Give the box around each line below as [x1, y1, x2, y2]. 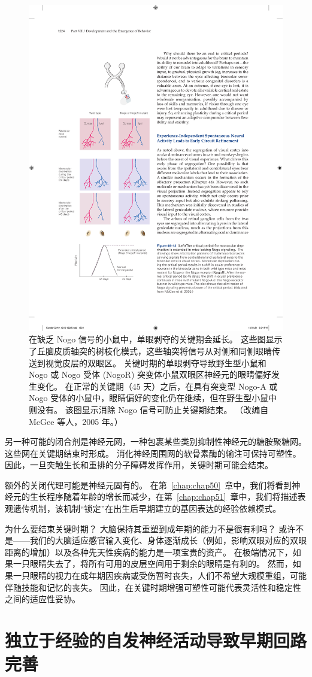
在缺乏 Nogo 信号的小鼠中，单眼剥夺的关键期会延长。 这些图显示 [29, 333, 283, 345]
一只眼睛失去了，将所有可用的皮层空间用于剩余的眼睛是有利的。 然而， [13, 557, 293, 570]
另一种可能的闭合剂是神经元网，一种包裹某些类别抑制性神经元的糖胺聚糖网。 [5, 435, 307, 448]
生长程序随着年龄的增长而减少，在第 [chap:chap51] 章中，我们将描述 [29, 490, 298, 503]
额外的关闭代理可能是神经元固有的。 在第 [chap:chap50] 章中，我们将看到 [5, 478, 292, 491]
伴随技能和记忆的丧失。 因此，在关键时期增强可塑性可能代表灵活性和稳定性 [5, 581, 301, 593]
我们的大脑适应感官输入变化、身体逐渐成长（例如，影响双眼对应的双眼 [29, 534, 307, 547]
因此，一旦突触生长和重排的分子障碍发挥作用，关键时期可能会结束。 [5, 459, 273, 471]
